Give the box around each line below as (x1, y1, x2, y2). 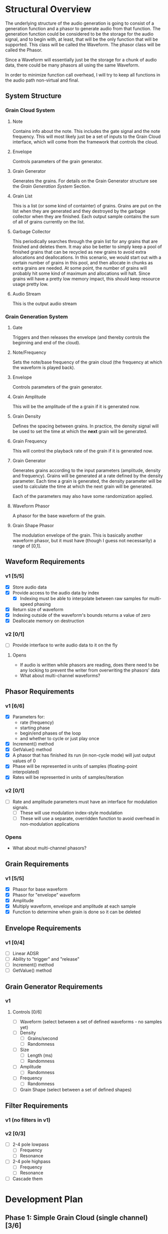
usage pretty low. (12, 281, 49, 287)
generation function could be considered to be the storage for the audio (5, 31, 154, 37)
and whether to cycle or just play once (20, 736, 99, 742)
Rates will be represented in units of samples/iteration (12, 774, 124, 780)
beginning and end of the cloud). (12, 339, 81, 345)
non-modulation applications (20, 821, 80, 827)
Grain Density (12, 413, 41, 419)
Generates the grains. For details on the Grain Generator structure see (12, 178, 157, 184)
